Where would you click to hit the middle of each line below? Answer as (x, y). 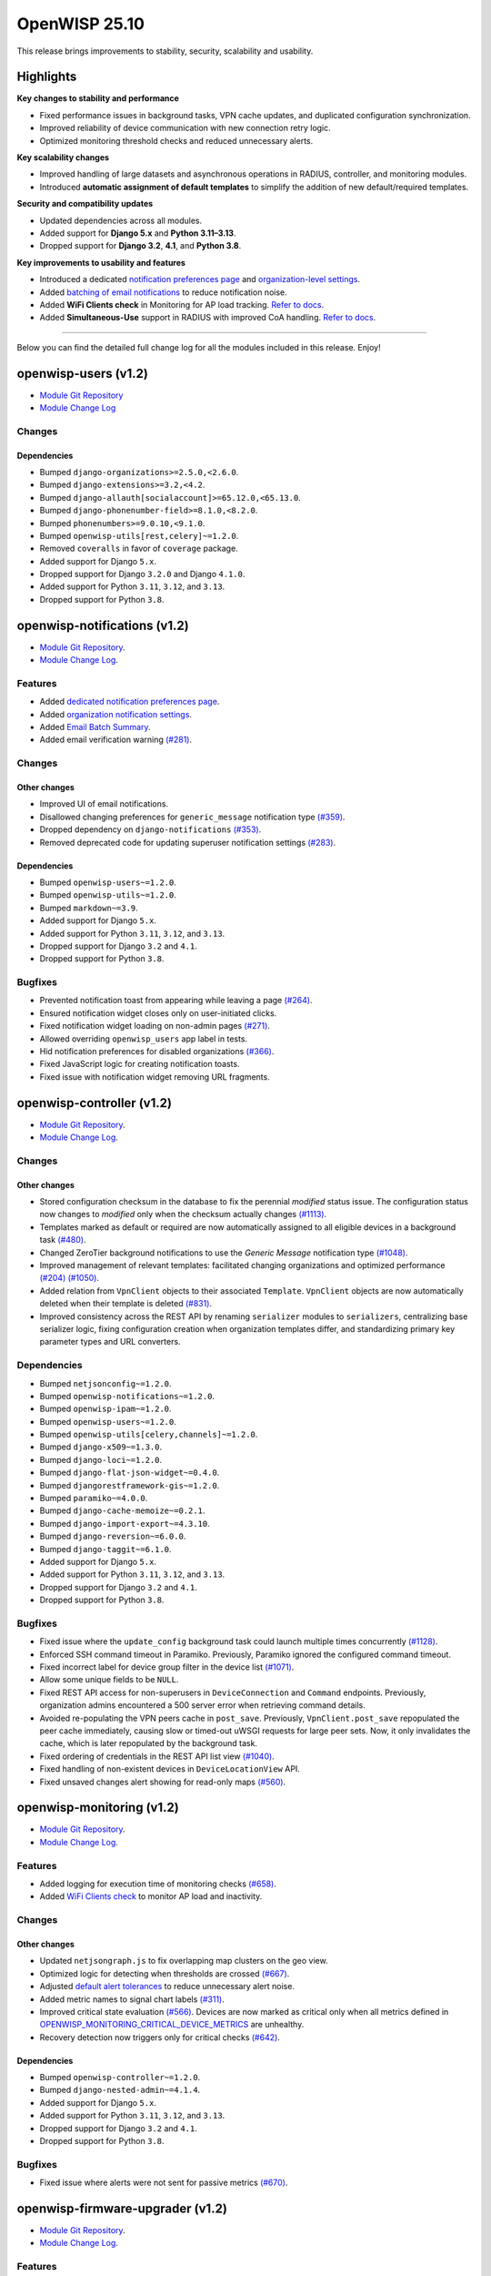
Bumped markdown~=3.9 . (89, 908)
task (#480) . (63, 1240)
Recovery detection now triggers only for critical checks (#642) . (160, 2037)
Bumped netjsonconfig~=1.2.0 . (105, 1383)
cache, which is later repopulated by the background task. (149, 1743)
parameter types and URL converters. (110, 1342)
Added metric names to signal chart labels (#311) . (132, 1999)
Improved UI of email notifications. (104, 804)
